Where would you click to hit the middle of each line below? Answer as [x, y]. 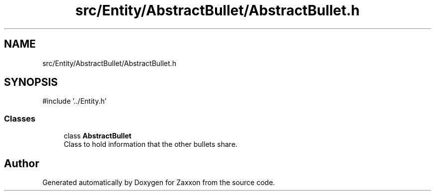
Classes [20, 118]
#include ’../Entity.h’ [74, 101]
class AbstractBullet [98, 136]
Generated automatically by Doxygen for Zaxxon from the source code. [159, 183]
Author [22, 163]
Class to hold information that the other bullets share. [151, 144]
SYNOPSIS [31, 82]
